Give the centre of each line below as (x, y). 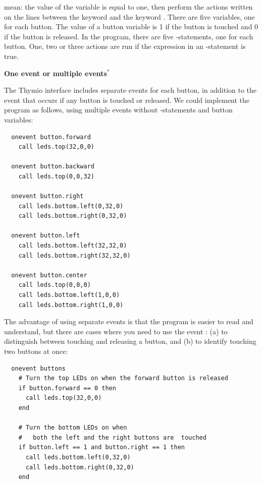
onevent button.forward (51, 137)
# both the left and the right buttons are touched (112, 437)
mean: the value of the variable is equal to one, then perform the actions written (128, 7)
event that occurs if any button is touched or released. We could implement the (127, 100)
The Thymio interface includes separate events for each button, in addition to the (130, 90)
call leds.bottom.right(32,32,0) (74, 255)
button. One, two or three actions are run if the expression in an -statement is (125, 46)
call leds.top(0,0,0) (55, 285)
